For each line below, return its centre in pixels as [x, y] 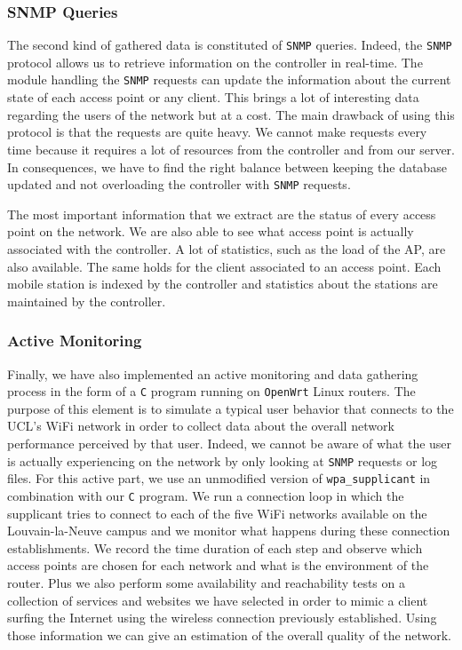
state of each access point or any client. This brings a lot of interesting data [213, 97]
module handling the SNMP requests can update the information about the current [229, 79]
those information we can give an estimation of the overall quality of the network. [229, 634]
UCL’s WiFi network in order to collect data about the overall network [201, 426]
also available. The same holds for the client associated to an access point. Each [224, 266]
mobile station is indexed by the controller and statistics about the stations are [223, 284]
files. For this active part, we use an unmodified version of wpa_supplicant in [219, 478]
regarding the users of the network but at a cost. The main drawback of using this [231, 114]
